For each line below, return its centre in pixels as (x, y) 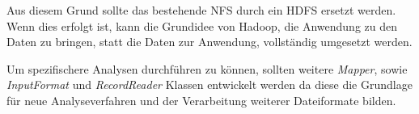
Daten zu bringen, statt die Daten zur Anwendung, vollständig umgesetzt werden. (209, 42)
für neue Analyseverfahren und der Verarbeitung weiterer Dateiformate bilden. (201, 100)
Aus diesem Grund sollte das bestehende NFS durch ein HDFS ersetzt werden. (201, 10)
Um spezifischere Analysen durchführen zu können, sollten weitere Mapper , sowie (207, 68)
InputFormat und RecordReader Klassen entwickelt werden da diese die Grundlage (209, 84)
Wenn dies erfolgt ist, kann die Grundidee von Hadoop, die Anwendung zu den (202, 25)
